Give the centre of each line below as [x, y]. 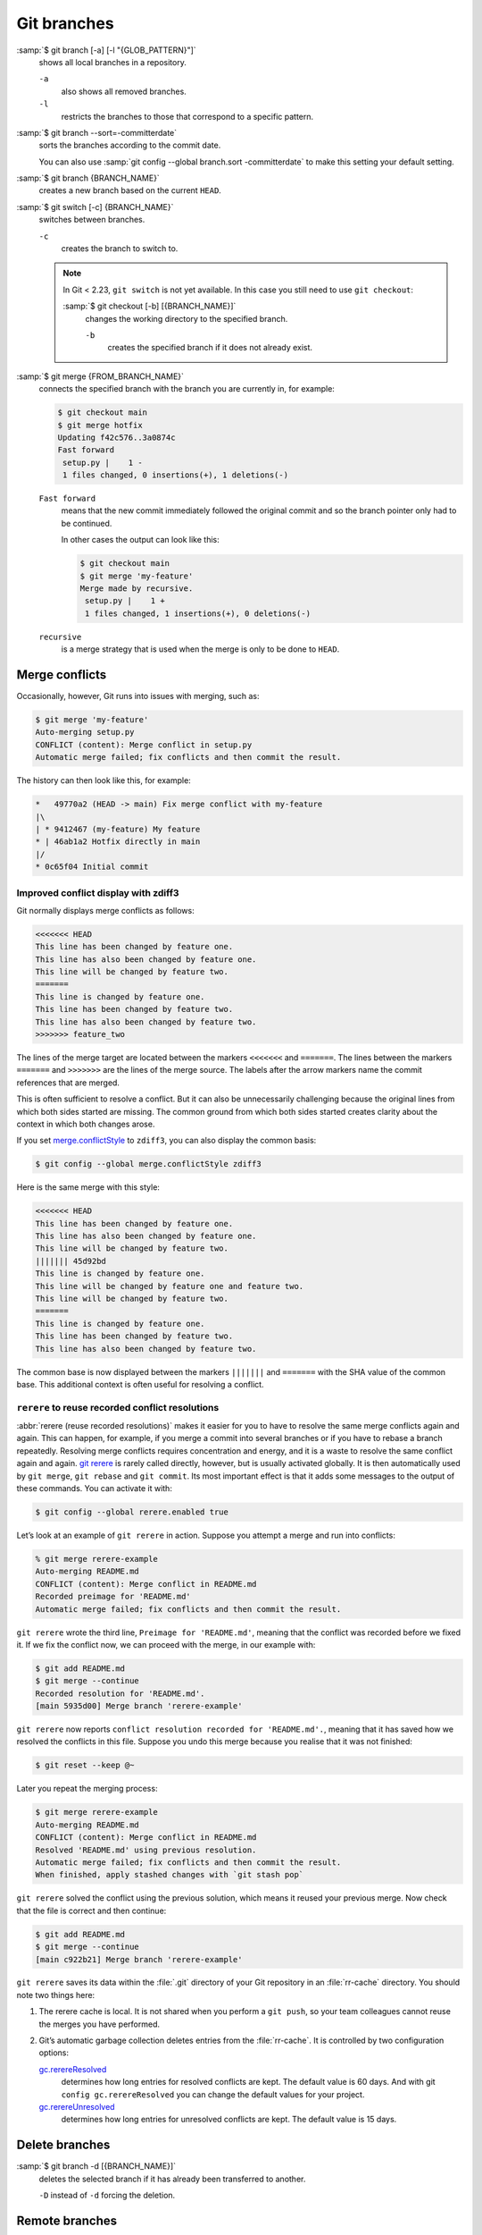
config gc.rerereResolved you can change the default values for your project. [213, 2094]
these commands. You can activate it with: [95, 1489]
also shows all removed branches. [124, 91]
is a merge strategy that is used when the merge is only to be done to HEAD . [200, 649]
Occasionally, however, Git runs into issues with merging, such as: [138, 696]
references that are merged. [68, 1083]
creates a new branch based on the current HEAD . [130, 190]
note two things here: [56, 1995]
